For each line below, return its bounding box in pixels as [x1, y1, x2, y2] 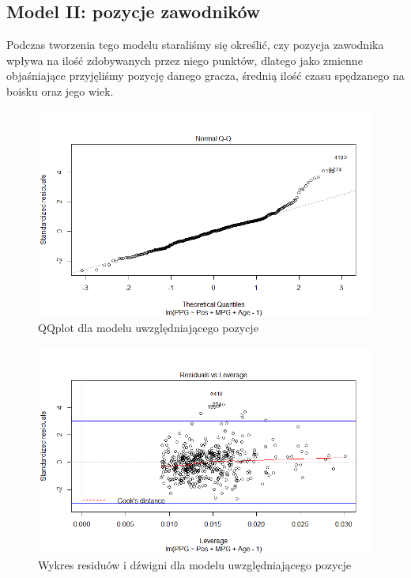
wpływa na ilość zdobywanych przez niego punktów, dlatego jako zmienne [6, 51, 363, 68]
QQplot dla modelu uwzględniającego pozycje [38, 319, 258, 336]
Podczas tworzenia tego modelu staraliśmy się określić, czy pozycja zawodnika [6, 36, 384, 53]
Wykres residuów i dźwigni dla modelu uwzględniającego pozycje [38, 556, 352, 572]
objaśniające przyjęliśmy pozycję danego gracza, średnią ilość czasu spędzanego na [6, 67, 405, 84]
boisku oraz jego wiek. [6, 82, 114, 99]
